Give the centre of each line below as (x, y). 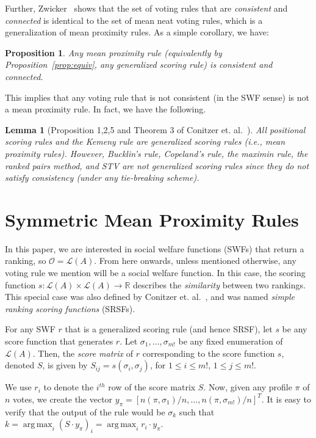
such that (197, 411)
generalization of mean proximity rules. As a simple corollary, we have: (137, 32)
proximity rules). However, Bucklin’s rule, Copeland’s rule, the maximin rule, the (156, 153)
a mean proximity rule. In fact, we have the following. (106, 109)
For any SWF (30, 329)
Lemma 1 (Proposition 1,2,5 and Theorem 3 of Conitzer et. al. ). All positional (155, 129)
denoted (20, 365)
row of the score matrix (152, 387)
